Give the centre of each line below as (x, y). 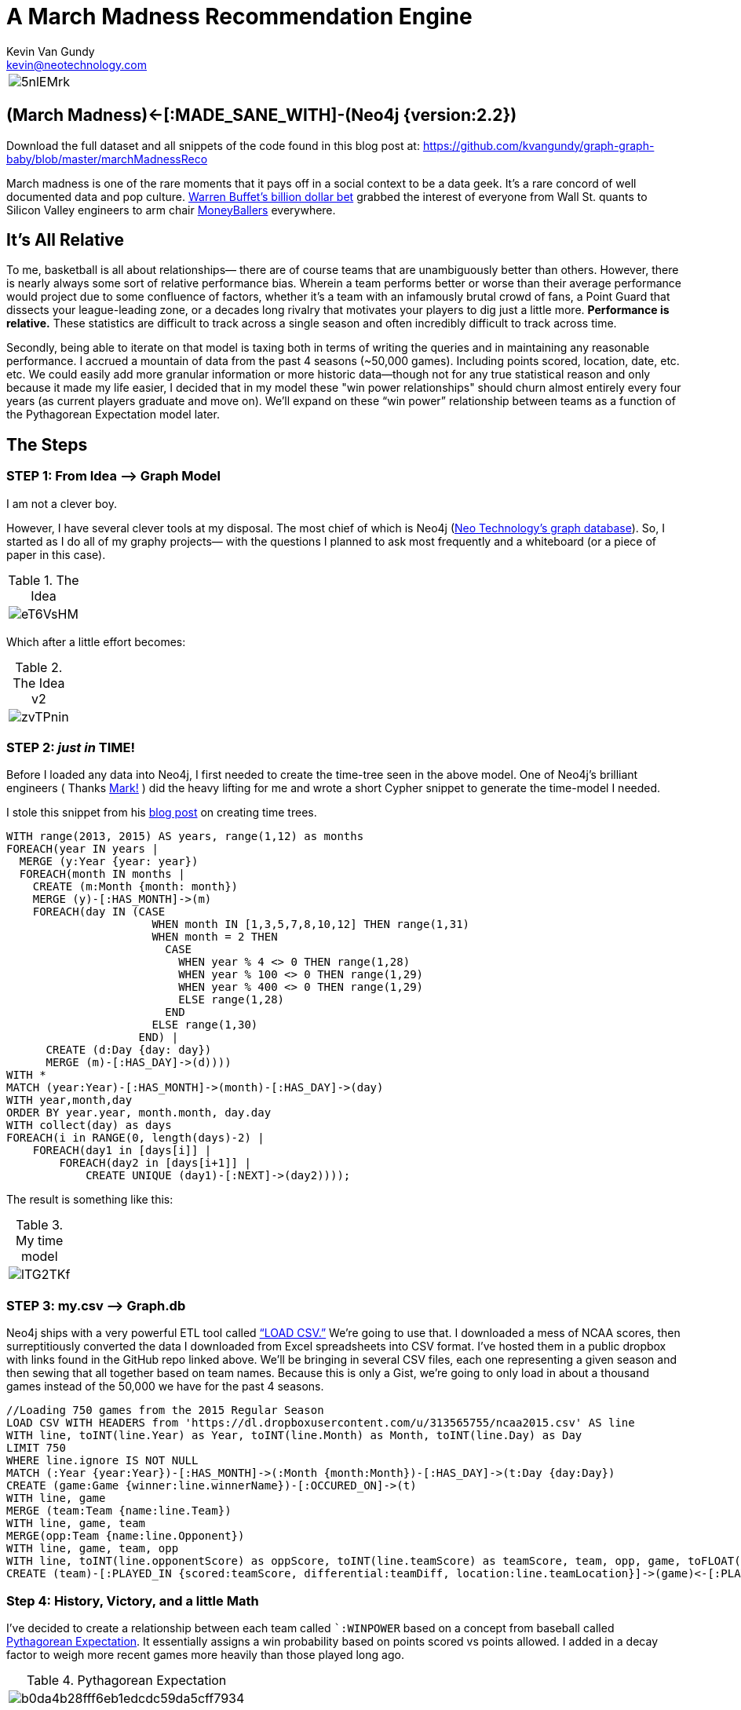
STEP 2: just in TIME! (71, 748)
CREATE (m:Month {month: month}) (135, 887)
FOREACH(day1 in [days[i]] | (122, 1151)
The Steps (47, 444)
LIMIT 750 (36, 1448)
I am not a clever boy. (62, 503)
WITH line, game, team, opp (93, 1549)
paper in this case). (56, 554)
